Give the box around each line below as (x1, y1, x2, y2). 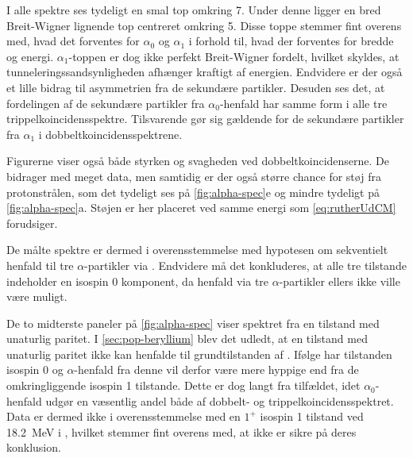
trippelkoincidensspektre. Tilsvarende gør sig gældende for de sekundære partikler (6, 110, 404, 127)
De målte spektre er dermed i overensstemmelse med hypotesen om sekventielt (6, 241, 388, 258)
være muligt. (6, 288, 68, 305)
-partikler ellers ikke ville (279, 272, 400, 289)
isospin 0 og (6, 361, 64, 378)
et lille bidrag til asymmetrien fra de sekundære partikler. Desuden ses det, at (6, 79, 385, 95)
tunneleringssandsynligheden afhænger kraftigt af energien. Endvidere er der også (6, 64, 403, 80)
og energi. (6, 48, 54, 64)
